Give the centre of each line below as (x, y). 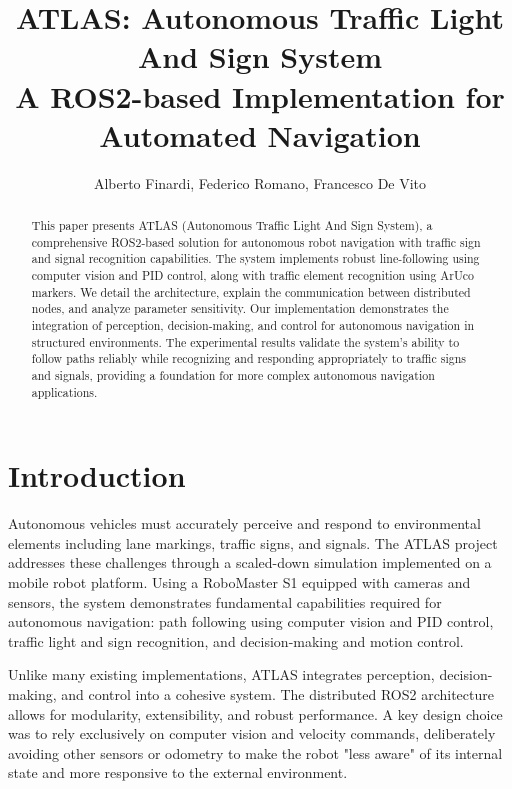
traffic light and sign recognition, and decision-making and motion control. (236, 640)
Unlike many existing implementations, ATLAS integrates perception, (221, 674)
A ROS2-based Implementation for (260, 95)
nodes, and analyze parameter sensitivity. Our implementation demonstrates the (240, 308)
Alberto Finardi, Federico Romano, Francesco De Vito (260, 182)
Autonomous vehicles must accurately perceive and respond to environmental (244, 523)
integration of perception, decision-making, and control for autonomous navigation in (253, 325)
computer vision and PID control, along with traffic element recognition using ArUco (253, 275)
